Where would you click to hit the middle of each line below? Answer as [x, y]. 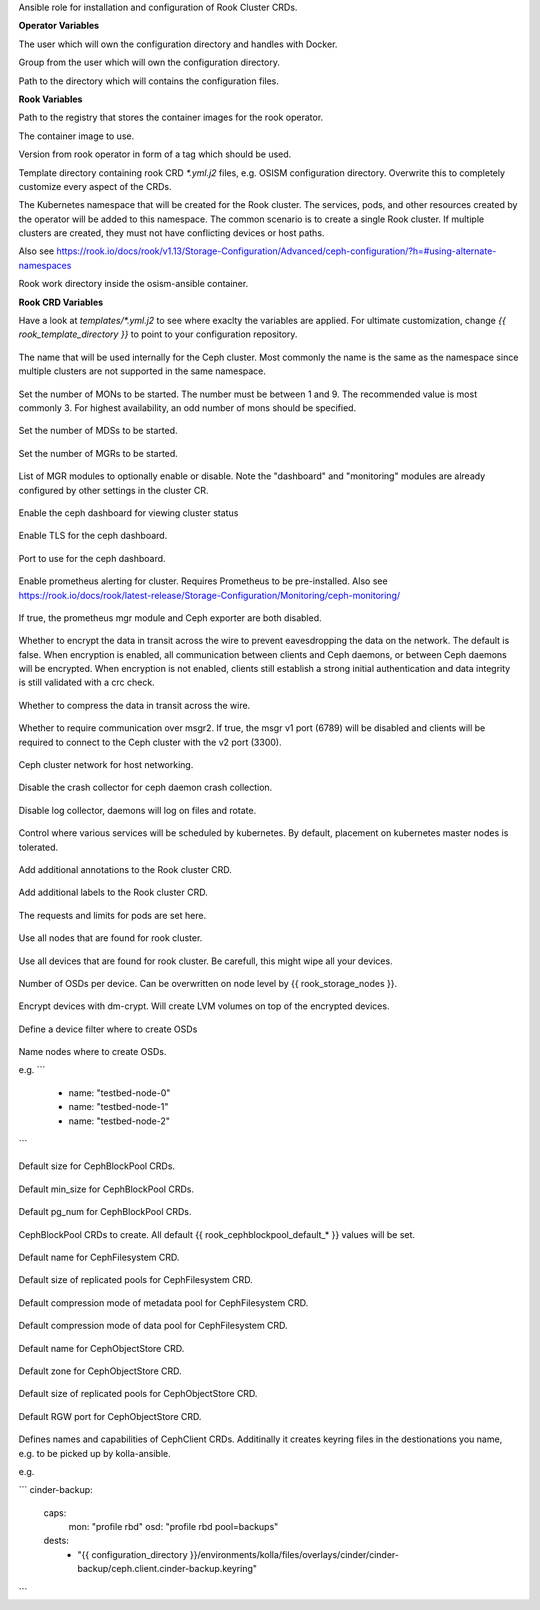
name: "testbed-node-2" [119, 1121]
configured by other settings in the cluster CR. [113, 490]
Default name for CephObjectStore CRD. [101, 1348]
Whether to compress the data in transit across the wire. [134, 705]
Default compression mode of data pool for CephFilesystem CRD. [153, 1326]
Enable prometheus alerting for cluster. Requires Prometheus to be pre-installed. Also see [203, 581]
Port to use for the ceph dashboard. [92, 558]
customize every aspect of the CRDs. [95, 186]
